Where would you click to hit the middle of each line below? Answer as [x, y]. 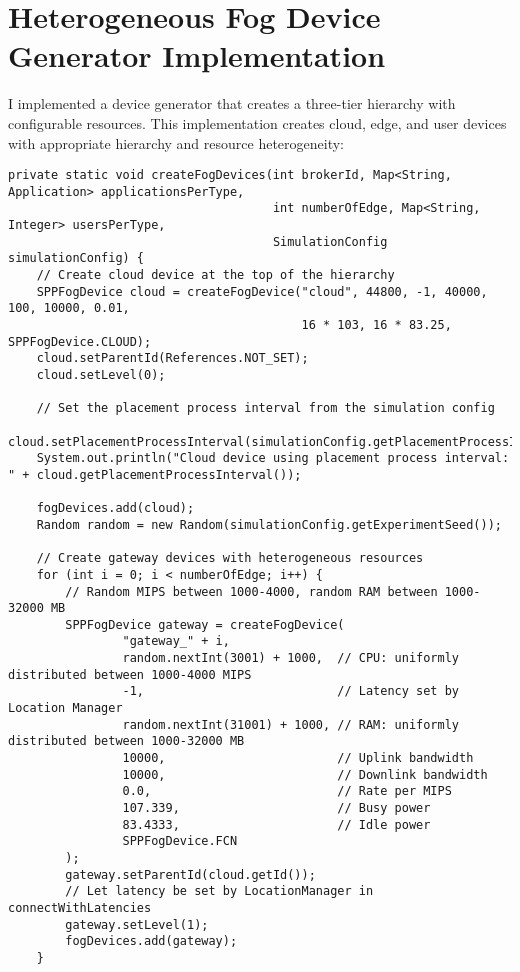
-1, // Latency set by [291, 691]
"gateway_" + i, [176, 641]
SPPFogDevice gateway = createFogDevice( [205, 624]
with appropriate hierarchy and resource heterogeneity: [176, 142]
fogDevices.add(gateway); [151, 941]
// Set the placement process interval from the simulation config [265, 408]
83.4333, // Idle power [276, 824]
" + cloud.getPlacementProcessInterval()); [155, 474]
